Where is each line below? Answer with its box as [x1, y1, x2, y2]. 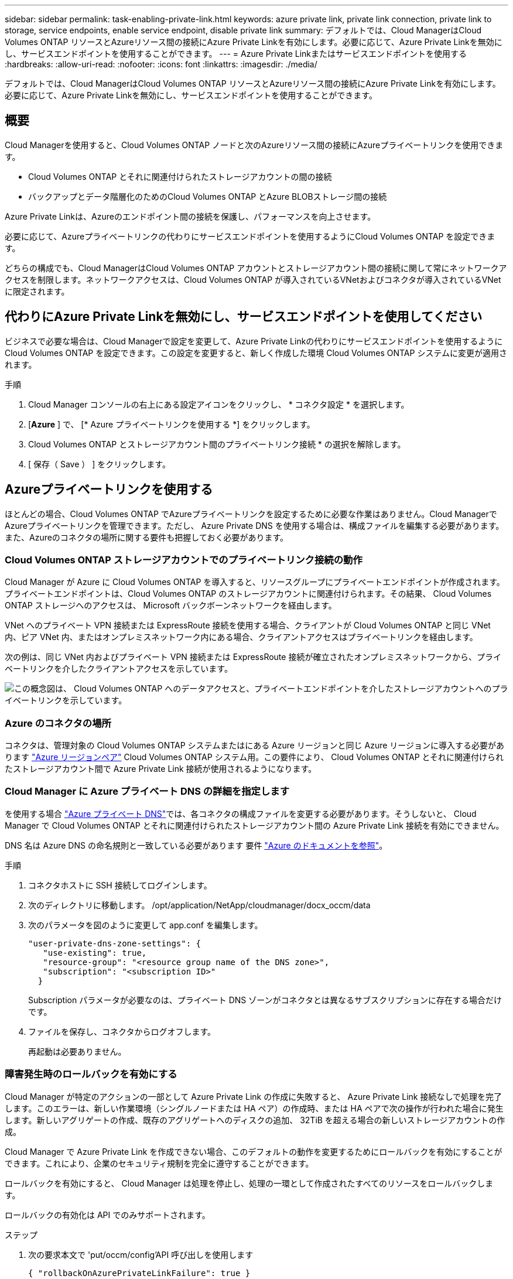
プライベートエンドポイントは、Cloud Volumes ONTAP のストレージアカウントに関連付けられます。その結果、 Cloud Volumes [5, 589, 492, 599]
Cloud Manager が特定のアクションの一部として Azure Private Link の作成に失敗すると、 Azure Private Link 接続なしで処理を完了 [5, 1091, 502, 1102]
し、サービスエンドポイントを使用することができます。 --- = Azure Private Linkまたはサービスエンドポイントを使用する [5, 49, 467, 59]
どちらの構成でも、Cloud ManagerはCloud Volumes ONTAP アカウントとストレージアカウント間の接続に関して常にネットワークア [5, 262, 507, 273]
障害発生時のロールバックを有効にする [5, 1068, 177, 1080]
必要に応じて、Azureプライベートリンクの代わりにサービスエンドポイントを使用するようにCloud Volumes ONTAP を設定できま [5, 231, 495, 241]
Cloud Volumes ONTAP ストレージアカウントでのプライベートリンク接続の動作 [5, 553, 362, 566]
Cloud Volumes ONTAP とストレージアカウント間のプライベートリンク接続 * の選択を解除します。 [28, 439, 406, 449]
